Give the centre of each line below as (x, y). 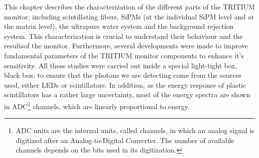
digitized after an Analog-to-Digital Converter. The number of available (125, 140)
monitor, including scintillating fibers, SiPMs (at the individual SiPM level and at (129, 16)
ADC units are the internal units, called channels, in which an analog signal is (135, 130)
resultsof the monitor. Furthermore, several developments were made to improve (126, 46)
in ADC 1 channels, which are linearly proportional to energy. (97, 105)
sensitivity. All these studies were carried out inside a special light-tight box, (121, 65)
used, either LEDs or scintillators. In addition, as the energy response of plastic (125, 84)
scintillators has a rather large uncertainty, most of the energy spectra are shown (127, 94)
